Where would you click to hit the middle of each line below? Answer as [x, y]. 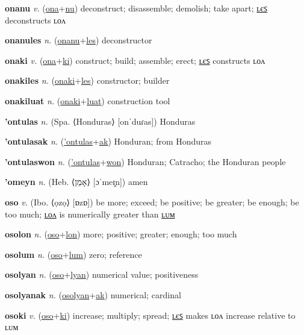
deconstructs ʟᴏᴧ [36, 20]
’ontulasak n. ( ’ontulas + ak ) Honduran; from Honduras [108, 141]
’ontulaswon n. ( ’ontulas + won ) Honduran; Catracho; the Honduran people [145, 161]
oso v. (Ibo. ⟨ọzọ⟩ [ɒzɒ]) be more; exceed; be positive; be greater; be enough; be [152, 202]
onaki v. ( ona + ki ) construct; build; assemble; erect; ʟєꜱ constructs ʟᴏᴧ [135, 60]
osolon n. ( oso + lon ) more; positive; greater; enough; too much [121, 234]
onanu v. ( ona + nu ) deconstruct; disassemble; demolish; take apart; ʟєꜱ [136, 8]
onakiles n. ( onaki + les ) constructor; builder [87, 80]
